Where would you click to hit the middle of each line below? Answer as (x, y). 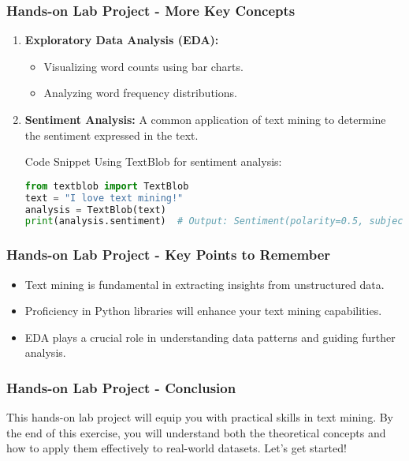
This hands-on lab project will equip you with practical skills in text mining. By (200, 417)
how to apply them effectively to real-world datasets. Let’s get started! (177, 448)
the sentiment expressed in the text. (112, 135)
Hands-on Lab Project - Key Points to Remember (169, 255)
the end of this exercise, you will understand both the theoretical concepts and (196, 432)
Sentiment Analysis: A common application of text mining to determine (205, 119)
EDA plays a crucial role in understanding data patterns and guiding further (210, 337)
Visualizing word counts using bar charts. (143, 66)
